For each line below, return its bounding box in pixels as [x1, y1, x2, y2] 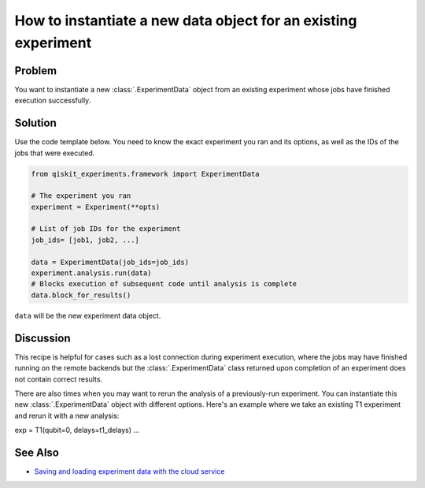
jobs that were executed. [14, 148, 95, 158]
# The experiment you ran [31, 192, 131, 200]
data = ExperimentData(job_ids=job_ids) [31, 257, 189, 266]
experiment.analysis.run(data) [31, 269, 153, 278]
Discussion [14, 331, 71, 345]
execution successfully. [14, 95, 91, 106]
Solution [14, 117, 57, 130]
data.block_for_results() [31, 290, 131, 300]
